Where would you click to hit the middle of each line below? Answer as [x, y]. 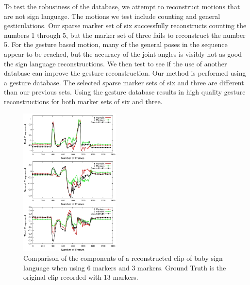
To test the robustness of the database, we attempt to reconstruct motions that [122, 6]
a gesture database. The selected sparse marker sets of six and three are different [124, 82]
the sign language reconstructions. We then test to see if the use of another [116, 63]
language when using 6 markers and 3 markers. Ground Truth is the [125, 267]
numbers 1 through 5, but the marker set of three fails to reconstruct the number [125, 35]
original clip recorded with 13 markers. [81, 277]
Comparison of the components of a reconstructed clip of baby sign [123, 258]
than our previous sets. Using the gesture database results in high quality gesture [125, 92]
